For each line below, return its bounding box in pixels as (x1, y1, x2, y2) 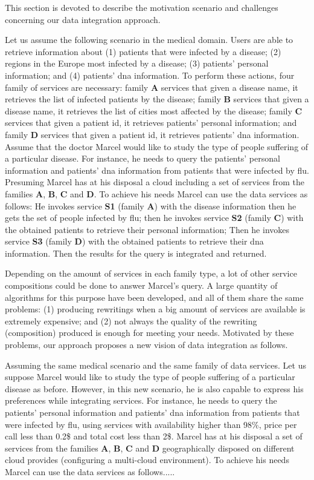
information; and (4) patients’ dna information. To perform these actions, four (5, 68, 295, 81)
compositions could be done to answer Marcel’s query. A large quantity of (5, 279, 278, 292)
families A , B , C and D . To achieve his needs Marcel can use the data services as (5, 187, 308, 200)
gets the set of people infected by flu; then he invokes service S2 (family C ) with (5, 211, 304, 224)
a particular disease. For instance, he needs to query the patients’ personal (5, 152, 280, 165)
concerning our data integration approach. (5, 13, 161, 25)
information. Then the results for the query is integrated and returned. (5, 246, 267, 259)
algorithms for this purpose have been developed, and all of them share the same (5, 291, 304, 303)
